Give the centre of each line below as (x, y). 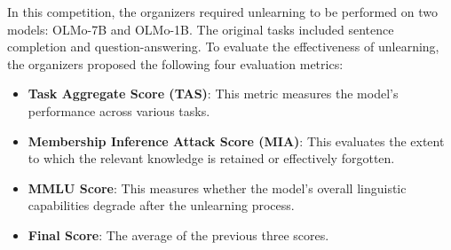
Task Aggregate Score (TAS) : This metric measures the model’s (213, 94)
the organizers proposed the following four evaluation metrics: (175, 63)
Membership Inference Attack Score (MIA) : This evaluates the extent (236, 141)
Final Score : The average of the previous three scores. (178, 234)
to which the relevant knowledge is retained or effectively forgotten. (211, 158)
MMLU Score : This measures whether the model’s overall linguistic (217, 187)
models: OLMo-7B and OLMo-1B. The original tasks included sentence (201, 29)
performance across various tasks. (119, 110)
